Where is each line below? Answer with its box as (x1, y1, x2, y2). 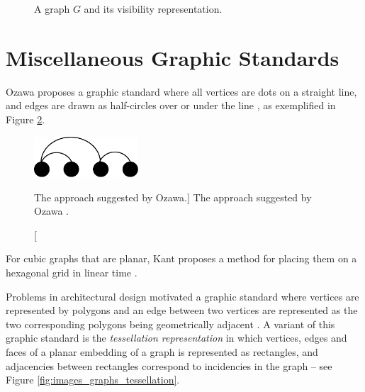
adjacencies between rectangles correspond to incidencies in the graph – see (6, 358, 332, 373)
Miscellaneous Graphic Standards (6, 43, 339, 72)
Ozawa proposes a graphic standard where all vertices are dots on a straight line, (6, 84, 357, 99)
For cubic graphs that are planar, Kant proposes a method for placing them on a (6, 251, 357, 266)
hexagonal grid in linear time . (6, 265, 137, 280)
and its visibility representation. (84, 1, 223, 16)
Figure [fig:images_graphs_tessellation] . (6, 372, 180, 387)
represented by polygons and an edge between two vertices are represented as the (6, 303, 358, 318)
